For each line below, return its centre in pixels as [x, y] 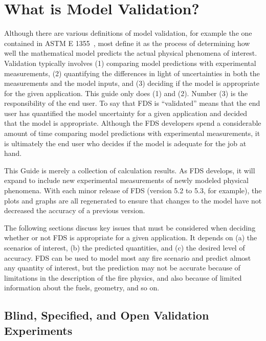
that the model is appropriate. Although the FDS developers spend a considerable [133, 123]
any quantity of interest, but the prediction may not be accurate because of [122, 268]
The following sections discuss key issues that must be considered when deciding [130, 227]
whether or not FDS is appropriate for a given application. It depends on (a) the [131, 237]
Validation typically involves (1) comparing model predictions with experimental [130, 63]
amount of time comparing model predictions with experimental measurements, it [132, 133]
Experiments [38, 330]
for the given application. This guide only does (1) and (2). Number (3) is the [126, 93]
